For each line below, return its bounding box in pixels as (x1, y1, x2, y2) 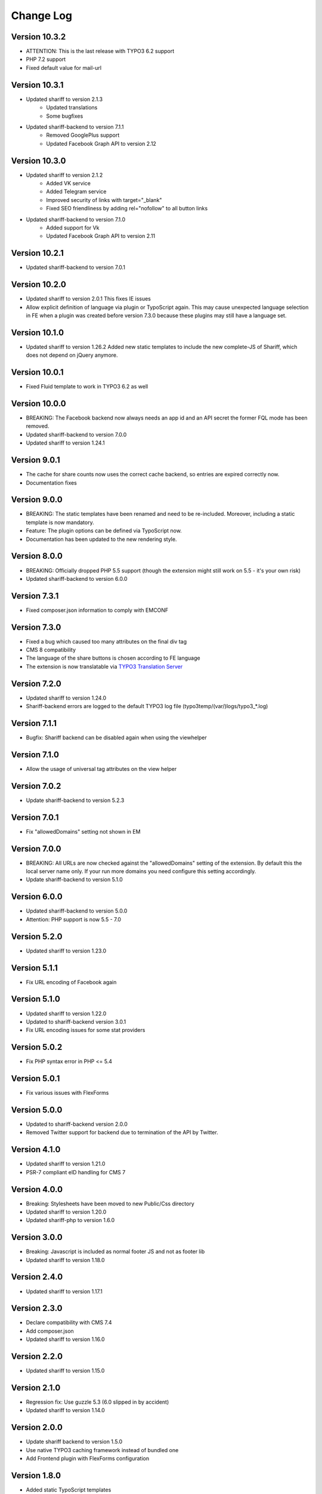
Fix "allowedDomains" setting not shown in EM (26, 828, 141, 835)
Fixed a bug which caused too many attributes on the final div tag (26, 638, 187, 645)
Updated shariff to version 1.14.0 (26, 1407, 106, 1414)
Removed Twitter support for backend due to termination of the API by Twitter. (26, 1129, 219, 1136)
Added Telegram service (46, 188, 107, 195)
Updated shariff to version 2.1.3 (26, 96, 103, 103)
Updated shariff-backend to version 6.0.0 (26, 575, 128, 582)
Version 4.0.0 (11, 1184, 63, 1195)
